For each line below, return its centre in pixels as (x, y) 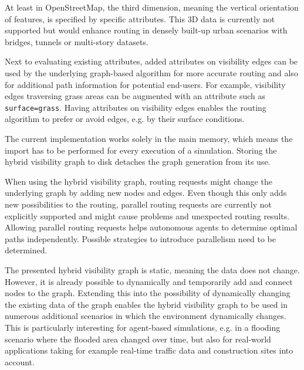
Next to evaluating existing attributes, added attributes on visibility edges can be (151, 61)
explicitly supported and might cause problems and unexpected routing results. (147, 215)
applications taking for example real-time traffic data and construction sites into (149, 350)
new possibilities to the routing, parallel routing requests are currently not (138, 204)
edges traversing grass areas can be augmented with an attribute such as (135, 96)
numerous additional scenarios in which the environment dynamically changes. (146, 316)
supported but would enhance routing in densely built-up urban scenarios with (146, 30)
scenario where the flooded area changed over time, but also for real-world (138, 339)
